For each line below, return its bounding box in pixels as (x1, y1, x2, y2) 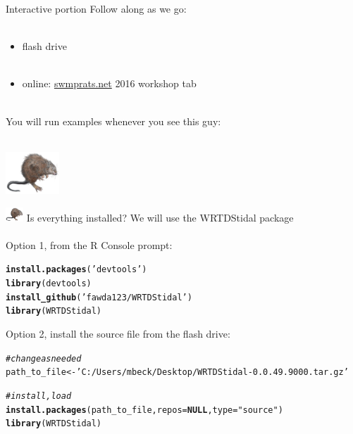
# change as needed (6, 353, 82, 364)
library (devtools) (6, 279, 92, 289)
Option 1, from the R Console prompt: (6, 237, 173, 252)
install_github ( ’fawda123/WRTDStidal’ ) (6, 292, 192, 302)
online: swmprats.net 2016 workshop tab (22, 76, 197, 91)
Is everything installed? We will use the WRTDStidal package (26, 210, 294, 224)
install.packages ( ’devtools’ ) (6, 264, 147, 275)
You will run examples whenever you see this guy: (6, 113, 221, 128)
